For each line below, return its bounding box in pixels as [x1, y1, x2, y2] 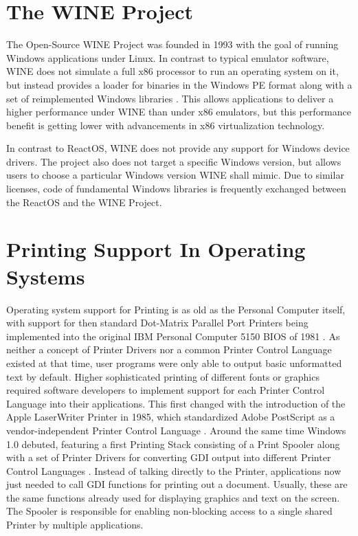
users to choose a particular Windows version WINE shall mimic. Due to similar [6, 168, 344, 182]
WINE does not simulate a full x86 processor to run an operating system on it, [6, 64, 339, 78]
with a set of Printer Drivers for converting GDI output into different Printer [6, 450, 331, 465]
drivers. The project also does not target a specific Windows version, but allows [6, 154, 342, 168]
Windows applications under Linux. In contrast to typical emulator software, [6, 50, 329, 65]
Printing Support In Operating [6, 235, 306, 263]
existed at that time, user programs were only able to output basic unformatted [6, 355, 342, 370]
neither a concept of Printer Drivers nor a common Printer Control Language [6, 342, 332, 357]
